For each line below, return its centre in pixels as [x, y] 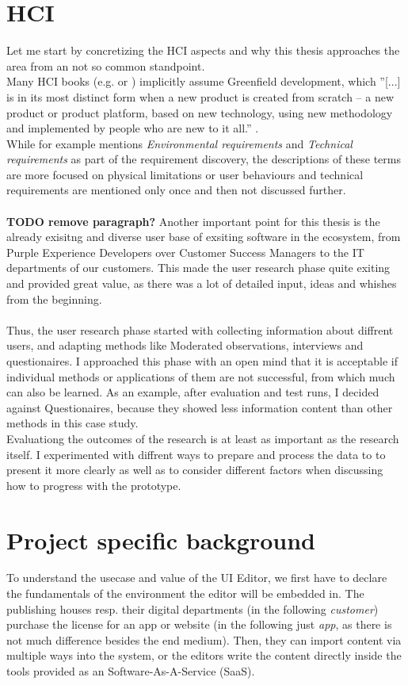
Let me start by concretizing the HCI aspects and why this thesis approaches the [203, 50]
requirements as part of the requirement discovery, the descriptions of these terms [204, 159]
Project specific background [161, 540]
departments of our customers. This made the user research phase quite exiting [198, 268]
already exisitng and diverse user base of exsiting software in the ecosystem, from [204, 237]
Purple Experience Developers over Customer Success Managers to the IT [185, 252]
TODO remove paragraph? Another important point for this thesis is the [193, 221]
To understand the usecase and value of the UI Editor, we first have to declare [197, 578]
